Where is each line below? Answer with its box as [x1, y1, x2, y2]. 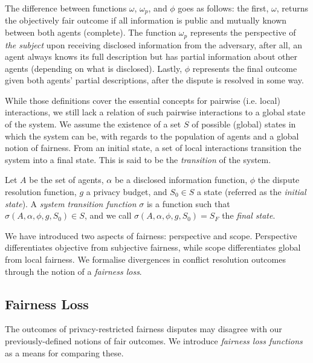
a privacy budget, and [86, 185, 167, 198]
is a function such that [146, 197, 230, 210]
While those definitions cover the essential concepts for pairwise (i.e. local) [5, 94, 280, 106]
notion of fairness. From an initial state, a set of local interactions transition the [5, 141, 302, 154]
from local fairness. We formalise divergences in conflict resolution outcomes [5, 253, 286, 265]
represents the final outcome [192, 62, 297, 74]
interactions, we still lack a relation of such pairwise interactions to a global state [5, 106, 306, 118]
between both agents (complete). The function [5, 26, 176, 39]
